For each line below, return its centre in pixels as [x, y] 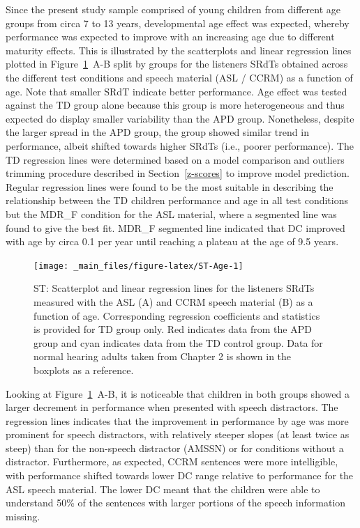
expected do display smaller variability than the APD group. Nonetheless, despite [180, 118]
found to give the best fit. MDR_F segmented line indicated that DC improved [175, 227]
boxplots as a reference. [84, 370]
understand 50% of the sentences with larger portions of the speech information [176, 503]
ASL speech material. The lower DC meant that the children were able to [163, 489]
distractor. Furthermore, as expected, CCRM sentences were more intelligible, [172, 461]
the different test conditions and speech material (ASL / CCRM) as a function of [179, 77]
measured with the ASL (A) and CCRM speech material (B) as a [173, 301]
